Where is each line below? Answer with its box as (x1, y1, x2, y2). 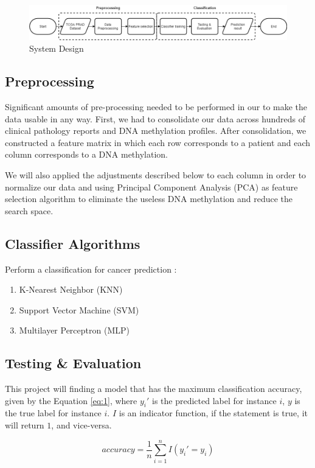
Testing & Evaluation (5, 354, 142, 372)
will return (5, 419, 44, 431)
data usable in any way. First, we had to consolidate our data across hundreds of (5, 112, 305, 125)
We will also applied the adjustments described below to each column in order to (5, 168, 306, 181)
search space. (5, 204, 54, 217)
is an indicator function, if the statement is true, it (119, 407, 308, 419)
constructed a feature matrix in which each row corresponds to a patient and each (5, 136, 311, 148)
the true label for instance (5, 407, 102, 419)
